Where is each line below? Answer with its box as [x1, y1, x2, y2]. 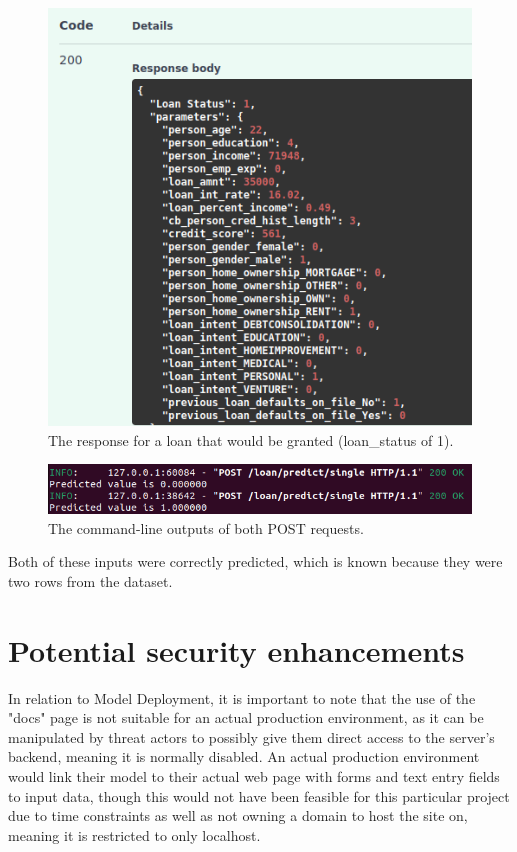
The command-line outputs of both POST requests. [48, 517, 364, 538]
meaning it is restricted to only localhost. [8, 824, 261, 845]
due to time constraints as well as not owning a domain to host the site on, [8, 805, 468, 826]
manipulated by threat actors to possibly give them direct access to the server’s [8, 726, 495, 747]
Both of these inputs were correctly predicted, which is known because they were [8, 551, 503, 572]
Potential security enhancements [8, 629, 465, 670]
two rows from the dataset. [8, 570, 173, 591]
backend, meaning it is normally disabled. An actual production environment [8, 746, 480, 767]
